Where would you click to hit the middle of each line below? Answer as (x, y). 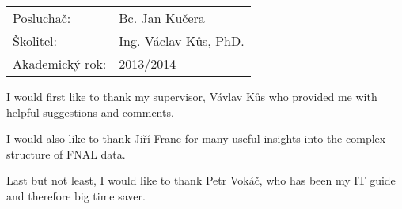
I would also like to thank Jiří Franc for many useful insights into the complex (196, 138)
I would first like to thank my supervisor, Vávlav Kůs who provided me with (192, 96)
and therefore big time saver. (76, 195)
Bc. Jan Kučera (162, 18)
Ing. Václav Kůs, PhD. (182, 41)
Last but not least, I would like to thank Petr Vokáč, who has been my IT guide (201, 180)
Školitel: (35, 41)
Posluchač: (42, 18)
